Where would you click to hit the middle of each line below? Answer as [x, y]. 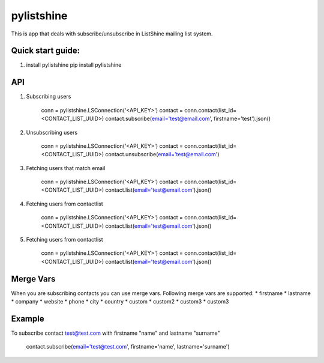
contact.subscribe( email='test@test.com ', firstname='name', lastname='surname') [128, 347]
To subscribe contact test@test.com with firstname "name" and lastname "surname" [115, 333]
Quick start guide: [46, 51]
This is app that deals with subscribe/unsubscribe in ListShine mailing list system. [112, 34]
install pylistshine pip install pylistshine [74, 65]
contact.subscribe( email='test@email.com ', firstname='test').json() [188, 119]
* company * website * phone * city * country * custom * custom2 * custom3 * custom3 [120, 302]
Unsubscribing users [52, 132]
